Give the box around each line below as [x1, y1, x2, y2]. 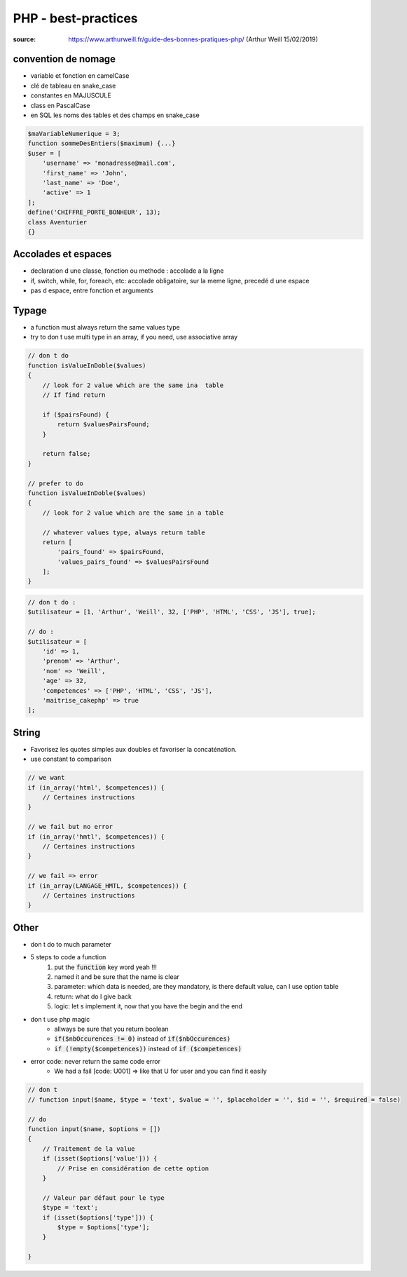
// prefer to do [27, 479, 84, 487]
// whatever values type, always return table [42, 528, 206, 536]
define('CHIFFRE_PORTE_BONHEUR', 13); [27, 208, 161, 217]
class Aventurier [27, 218, 88, 226]
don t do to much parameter [30, 940, 112, 948]
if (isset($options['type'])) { [42, 1213, 154, 1222]
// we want [27, 773, 65, 782]
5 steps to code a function [30, 953, 106, 961]
